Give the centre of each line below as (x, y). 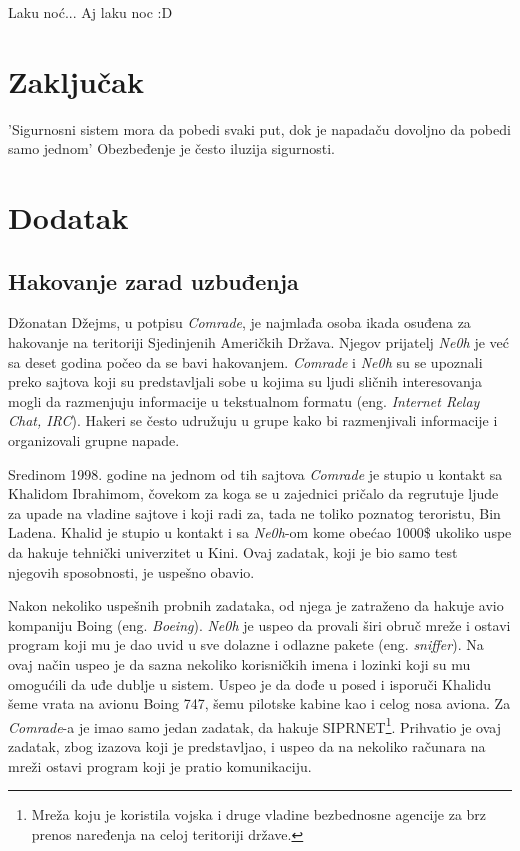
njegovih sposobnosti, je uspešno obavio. (131, 571)
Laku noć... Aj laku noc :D (90, 12)
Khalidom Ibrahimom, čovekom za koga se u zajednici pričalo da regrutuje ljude (253, 493)
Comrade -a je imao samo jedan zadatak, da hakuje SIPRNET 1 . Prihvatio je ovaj (255, 725)
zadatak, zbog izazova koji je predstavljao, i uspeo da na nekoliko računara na (247, 746)
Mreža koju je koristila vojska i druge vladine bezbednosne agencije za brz (259, 814)
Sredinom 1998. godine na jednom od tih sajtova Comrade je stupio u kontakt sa (255, 473)
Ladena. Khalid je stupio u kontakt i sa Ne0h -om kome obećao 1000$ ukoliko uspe (260, 532)
